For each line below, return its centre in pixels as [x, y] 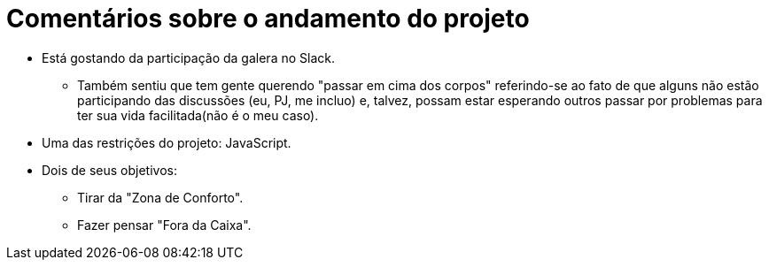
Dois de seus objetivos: [109, 170]
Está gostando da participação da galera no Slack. [188, 57]
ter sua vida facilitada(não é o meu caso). [198, 115]
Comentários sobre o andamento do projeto [268, 19]
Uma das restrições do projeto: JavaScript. [167, 142]
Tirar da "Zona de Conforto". [160, 197]
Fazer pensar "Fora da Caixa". [164, 225]
